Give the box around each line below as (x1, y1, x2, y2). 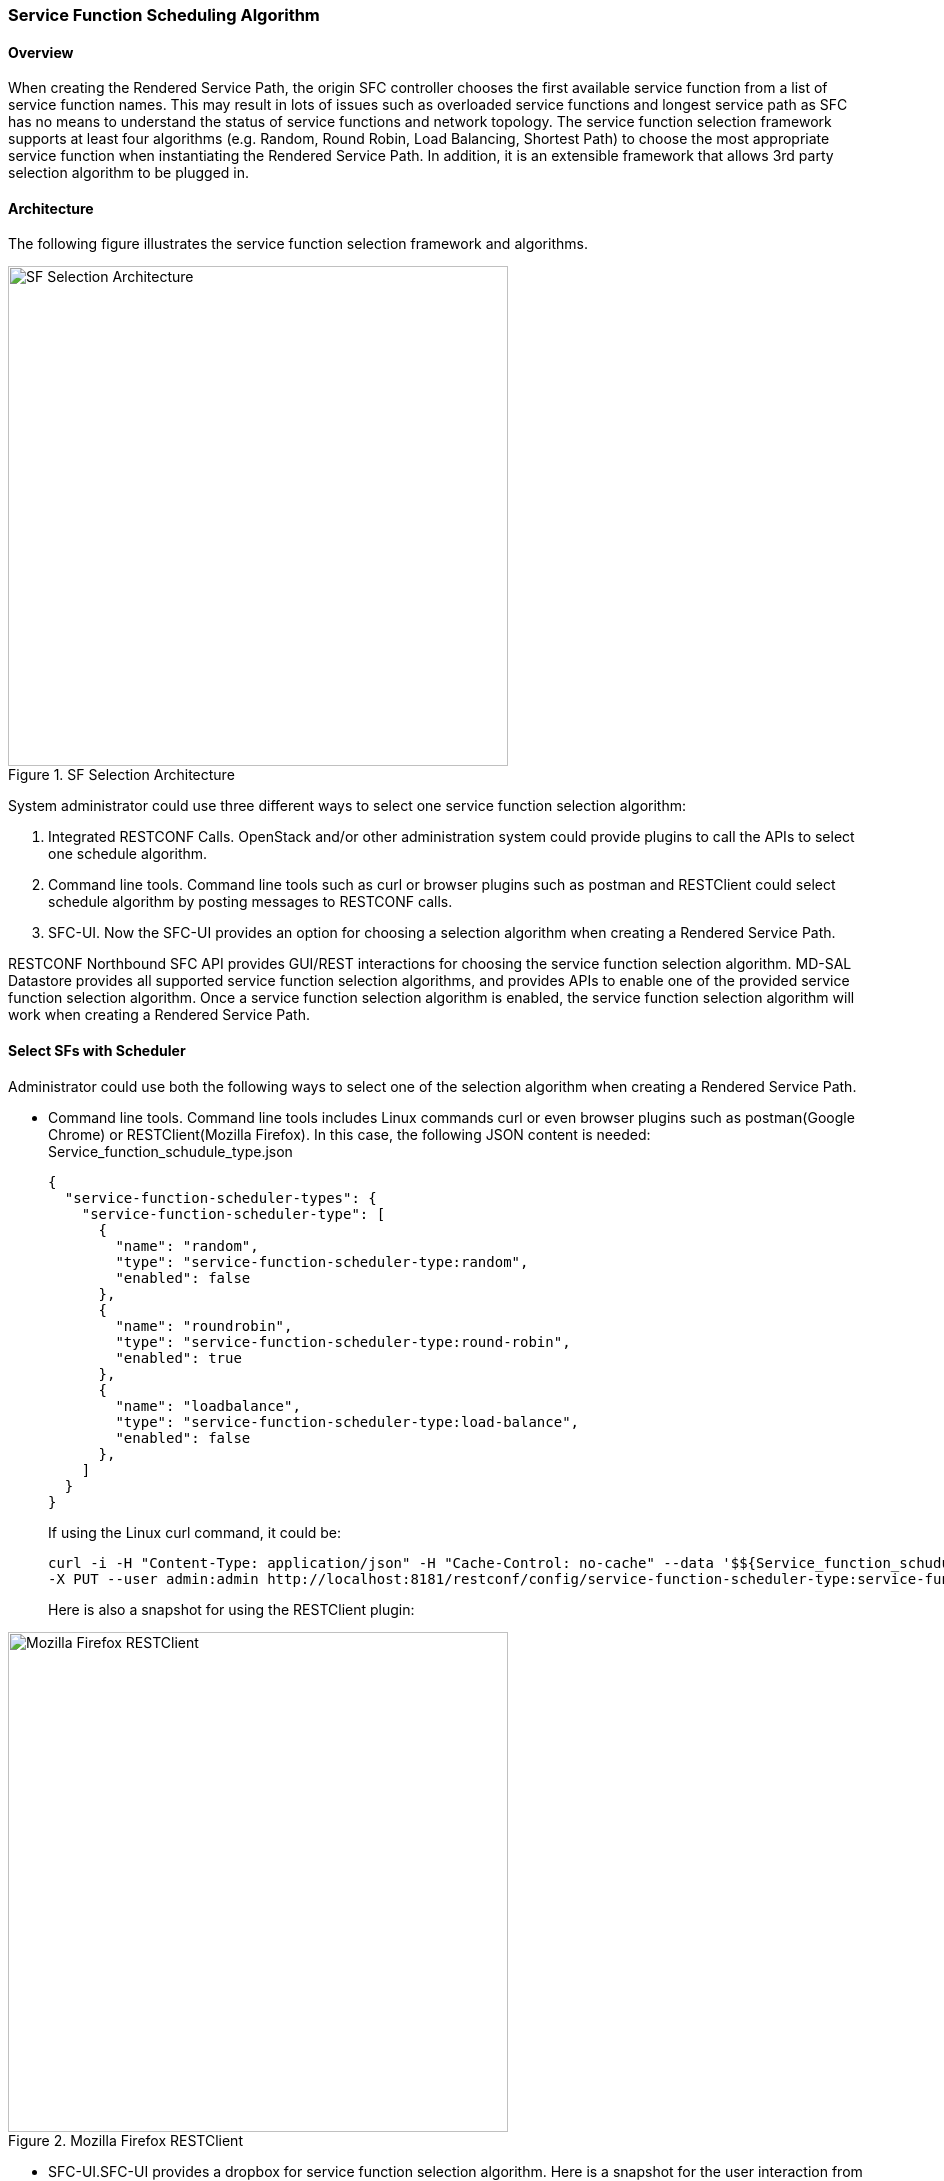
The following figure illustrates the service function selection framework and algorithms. (8, 235, 588, 253)
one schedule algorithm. (48, 845, 208, 863)
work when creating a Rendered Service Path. (8, 1006, 310, 1024)
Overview (8, 43, 74, 61)
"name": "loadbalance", (115, 1397, 301, 1414)
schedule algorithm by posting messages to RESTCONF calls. (48, 893, 453, 911)
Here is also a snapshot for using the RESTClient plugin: (48, 1600, 415, 1618)
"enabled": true (115, 1349, 242, 1366)
